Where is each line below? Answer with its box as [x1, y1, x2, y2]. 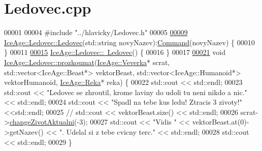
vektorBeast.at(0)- [192, 116, 249, 127]
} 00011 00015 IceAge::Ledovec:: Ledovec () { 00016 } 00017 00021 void [4, 47, 225, 57]
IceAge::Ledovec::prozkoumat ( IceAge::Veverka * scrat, [4, 56, 170, 67]
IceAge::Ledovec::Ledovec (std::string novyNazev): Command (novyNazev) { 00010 [4, 37, 255, 47]
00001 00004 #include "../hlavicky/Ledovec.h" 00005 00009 [4, 27, 188, 38]
